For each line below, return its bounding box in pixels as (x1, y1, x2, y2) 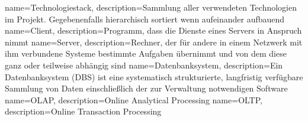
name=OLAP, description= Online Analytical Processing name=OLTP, (5, 93, 262, 106)
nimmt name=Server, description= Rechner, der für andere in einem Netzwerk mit (5, 35, 303, 48)
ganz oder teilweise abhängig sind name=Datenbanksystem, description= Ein (5, 58, 283, 71)
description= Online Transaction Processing (5, 105, 162, 117)
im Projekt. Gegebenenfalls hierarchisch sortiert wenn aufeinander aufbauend (5, 12, 285, 25)
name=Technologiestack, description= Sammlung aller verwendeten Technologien (5, 1, 297, 13)
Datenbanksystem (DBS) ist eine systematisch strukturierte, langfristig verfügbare (5, 70, 303, 83)
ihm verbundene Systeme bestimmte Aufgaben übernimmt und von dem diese (5, 47, 287, 60)
